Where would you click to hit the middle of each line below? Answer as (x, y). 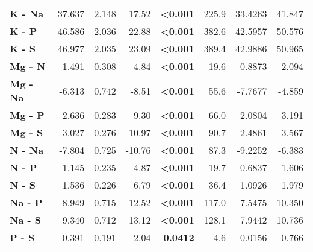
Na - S (25, 220)
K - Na (27, 14)
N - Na (27, 150)
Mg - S (26, 132)
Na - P (26, 202)
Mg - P (27, 115)
